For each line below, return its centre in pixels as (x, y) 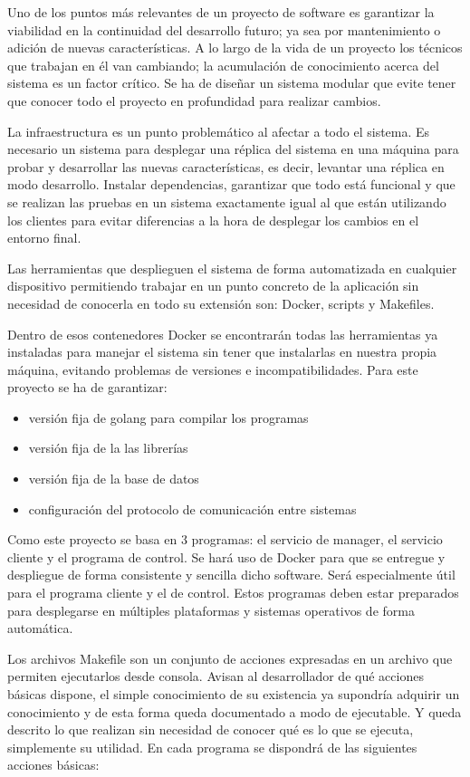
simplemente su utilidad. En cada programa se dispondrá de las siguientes (212, 747)
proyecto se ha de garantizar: (87, 387)
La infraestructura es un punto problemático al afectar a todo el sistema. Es (219, 131)
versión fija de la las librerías (108, 448)
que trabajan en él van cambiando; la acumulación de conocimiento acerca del (223, 65)
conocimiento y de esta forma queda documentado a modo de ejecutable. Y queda (235, 711)
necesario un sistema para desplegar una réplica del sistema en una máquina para (233, 149)
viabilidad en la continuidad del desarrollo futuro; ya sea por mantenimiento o (224, 29)
